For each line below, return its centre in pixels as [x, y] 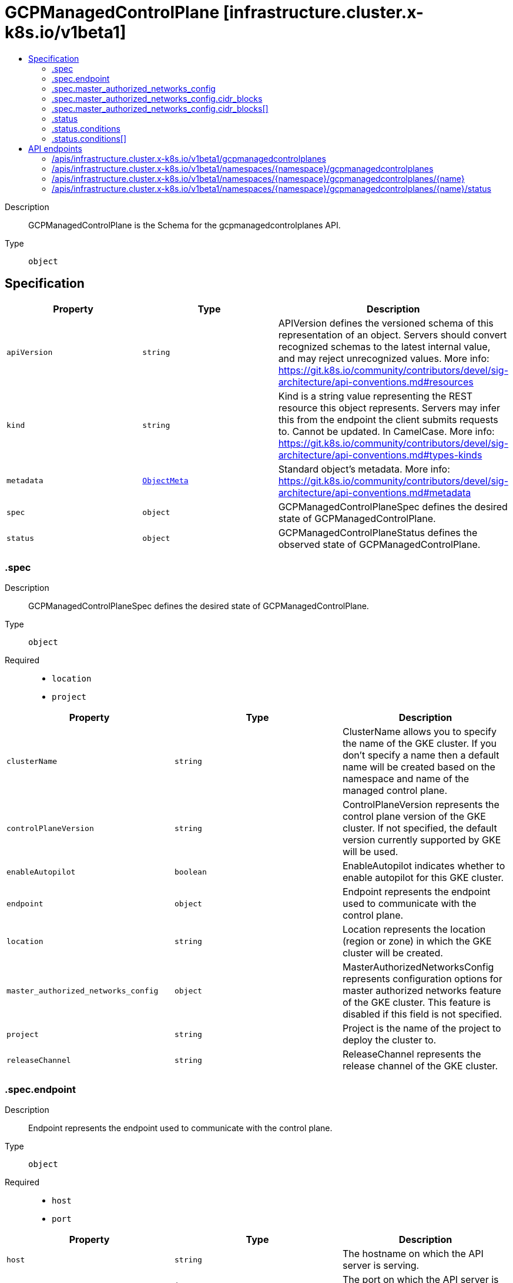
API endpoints [55, 148]
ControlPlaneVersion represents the [421, 805]
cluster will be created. [393, 953]
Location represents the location [414, 930]
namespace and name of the [406, 779]
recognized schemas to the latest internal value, [384, 346]
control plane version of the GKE [414, 817]
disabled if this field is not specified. [422, 1014]
